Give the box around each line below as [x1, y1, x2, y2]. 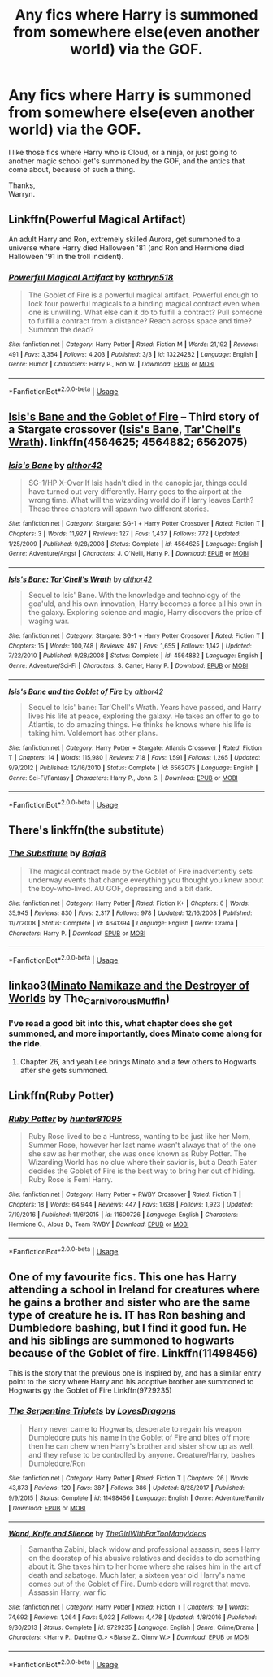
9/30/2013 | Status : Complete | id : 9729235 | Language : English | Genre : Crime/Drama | [8, 1623, 259, 1631]
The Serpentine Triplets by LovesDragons [8, 1406, 176, 1417]
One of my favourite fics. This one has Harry [8, 1270, 237, 1285]
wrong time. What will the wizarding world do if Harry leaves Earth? [28, 496, 254, 505]
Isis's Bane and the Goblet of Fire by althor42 [8, 687, 164, 696]
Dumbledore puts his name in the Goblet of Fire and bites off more [28, 1432, 250, 1442]
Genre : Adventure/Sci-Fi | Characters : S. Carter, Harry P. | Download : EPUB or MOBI [8, 661, 249, 669]
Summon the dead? [28, 325, 94, 335]
